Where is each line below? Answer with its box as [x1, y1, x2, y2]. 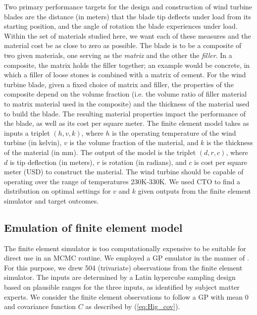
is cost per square [194, 157, 247, 167]
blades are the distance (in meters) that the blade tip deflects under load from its [4, 11, 251, 21]
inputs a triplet [4, 127, 50, 138]
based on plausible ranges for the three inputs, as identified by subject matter [4, 282, 240, 292]
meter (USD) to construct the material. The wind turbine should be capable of [4, 166, 244, 177]
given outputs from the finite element [138, 186, 251, 196]
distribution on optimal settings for [4, 186, 111, 196]
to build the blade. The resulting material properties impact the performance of [4, 108, 246, 118]
